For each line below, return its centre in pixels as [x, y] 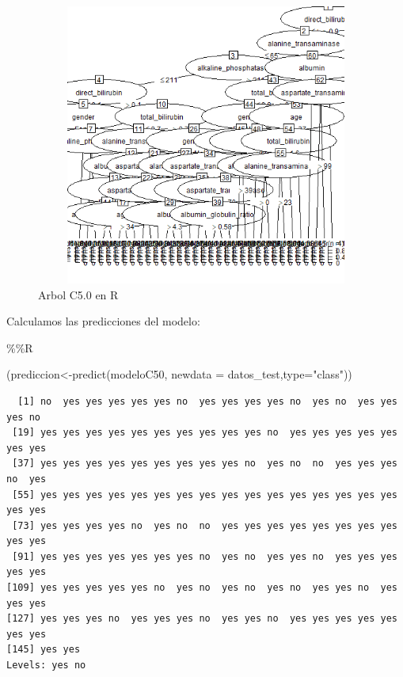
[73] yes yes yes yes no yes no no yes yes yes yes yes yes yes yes [205, 525]
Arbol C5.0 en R [78, 294]
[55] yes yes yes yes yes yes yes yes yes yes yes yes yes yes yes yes [205, 494]
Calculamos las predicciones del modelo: [103, 321]
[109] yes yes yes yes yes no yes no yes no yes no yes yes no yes [202, 588]
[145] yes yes [44, 650]
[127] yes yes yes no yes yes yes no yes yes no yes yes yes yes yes [202, 619]
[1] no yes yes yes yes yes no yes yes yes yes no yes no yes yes [207, 401]
